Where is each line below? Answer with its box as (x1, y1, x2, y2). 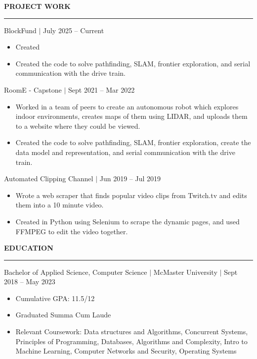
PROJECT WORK (4, 1, 71, 11)
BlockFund (4, 25, 37, 35)
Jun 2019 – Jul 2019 (99, 173, 161, 184)
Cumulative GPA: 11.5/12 (15, 293, 95, 303)
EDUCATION (4, 243, 53, 253)
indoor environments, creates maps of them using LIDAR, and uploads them (15, 111, 248, 121)
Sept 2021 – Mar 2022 (68, 84, 135, 95)
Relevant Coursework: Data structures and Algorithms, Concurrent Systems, (15, 326, 248, 337)
